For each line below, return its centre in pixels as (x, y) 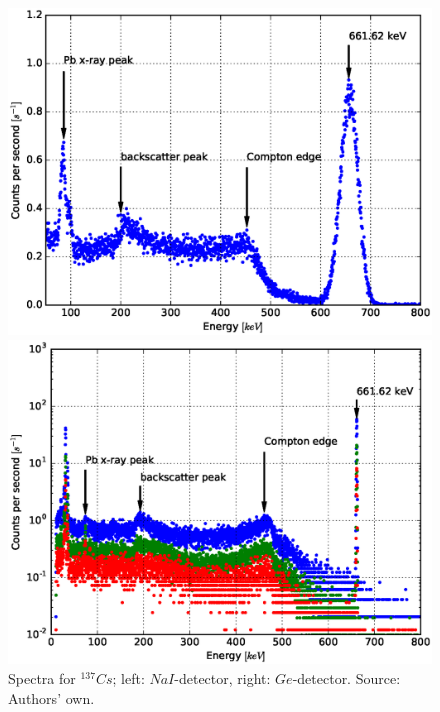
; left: (128, 677)
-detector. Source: (346, 677)
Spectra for (42, 677)
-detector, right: (222, 677)
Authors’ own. (51, 697)
